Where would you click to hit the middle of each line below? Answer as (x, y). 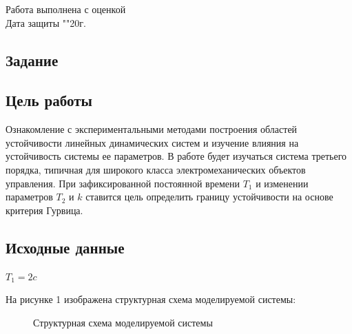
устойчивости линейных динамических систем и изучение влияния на (152, 142)
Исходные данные (65, 247)
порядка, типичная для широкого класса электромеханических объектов (156, 169)
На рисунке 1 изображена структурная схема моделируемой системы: (151, 299)
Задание (32, 60)
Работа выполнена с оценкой (66, 9)
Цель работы (49, 100)
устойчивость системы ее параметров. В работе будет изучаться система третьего (176, 156)
